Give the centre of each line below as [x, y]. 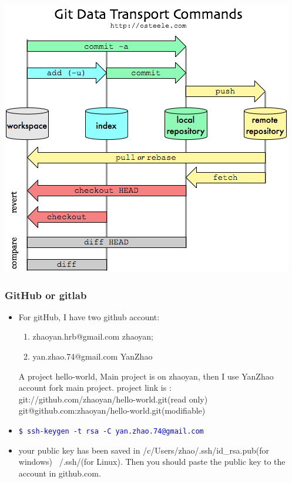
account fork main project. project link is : [95, 388]
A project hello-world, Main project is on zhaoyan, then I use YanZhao [146, 376]
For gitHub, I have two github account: [89, 316]
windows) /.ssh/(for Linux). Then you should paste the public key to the [152, 462]
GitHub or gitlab [46, 295]
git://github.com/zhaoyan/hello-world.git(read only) [113, 399]
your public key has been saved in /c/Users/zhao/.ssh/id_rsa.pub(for [144, 450]
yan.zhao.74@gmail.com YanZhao [93, 356]
